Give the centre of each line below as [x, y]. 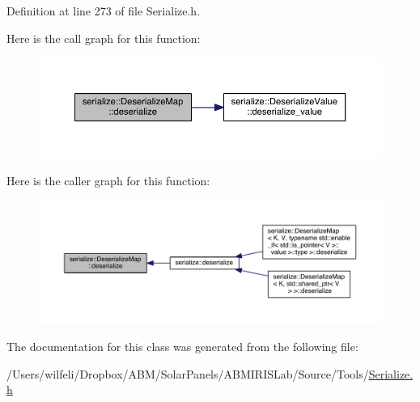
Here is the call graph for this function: [104, 38]
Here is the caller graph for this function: [108, 180]
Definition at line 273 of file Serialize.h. [104, 11]
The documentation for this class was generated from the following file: [182, 346]
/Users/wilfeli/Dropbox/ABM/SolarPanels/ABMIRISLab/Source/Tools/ [188, 373]
